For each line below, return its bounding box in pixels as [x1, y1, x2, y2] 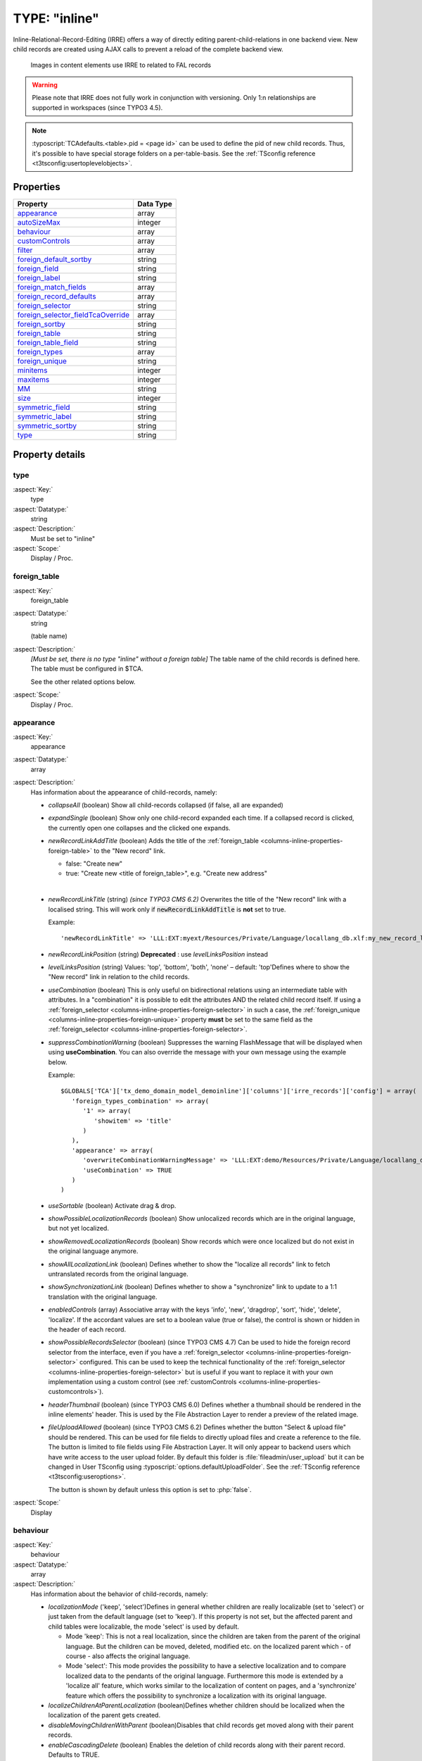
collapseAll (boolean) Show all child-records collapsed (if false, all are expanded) [48, 801, 284, 809]
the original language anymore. [48, 1247, 139, 1255]
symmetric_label [17, 411, 72, 421]
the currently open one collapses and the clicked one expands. [48, 823, 231, 832]
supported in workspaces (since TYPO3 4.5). [32, 103, 163, 112]
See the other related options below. [30, 677, 136, 686]
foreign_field [17, 263, 59, 273]
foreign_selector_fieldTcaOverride [17, 310, 130, 320]
